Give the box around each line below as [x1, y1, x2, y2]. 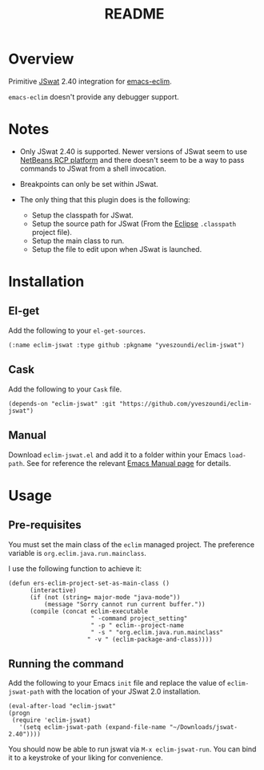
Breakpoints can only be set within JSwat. [19, 179, 158, 188]
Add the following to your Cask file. [8, 384, 122, 394]
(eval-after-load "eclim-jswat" [8, 703, 116, 711]
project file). [31, 227, 72, 237]
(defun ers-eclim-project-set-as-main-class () [8, 579, 170, 587]
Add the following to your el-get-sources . [8, 326, 146, 335]
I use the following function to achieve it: [8, 563, 142, 573]
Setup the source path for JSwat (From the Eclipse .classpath [31, 218, 237, 229]
